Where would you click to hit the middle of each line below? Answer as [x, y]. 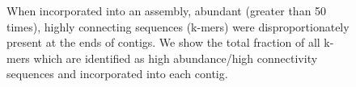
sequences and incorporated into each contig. [117, 74]
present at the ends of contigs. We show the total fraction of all [163, 42]
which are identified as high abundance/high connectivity [176, 58]
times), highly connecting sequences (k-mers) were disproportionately [178, 26]
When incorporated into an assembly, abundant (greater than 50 [167, 10]
